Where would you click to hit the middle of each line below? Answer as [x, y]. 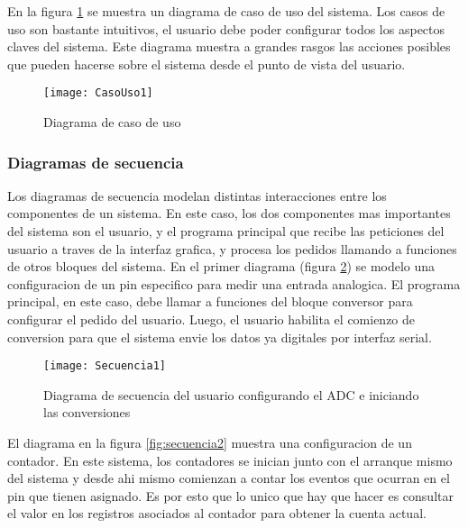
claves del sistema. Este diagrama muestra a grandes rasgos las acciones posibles [229, 46]
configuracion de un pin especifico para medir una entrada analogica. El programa [234, 283]
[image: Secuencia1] [105, 366]
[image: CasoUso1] [98, 93]
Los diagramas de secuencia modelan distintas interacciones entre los [197, 195]
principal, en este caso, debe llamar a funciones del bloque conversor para [210, 301]
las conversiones [87, 412]
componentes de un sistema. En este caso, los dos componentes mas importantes [229, 213]
